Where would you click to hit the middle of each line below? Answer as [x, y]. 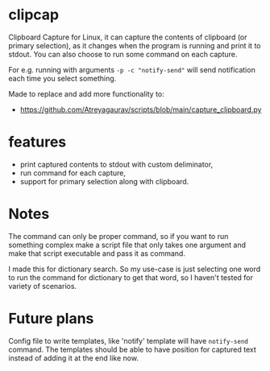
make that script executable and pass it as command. [97, 253]
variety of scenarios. [43, 286]
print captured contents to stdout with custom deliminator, [116, 164]
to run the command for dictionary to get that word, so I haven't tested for [131, 277]
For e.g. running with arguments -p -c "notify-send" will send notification [132, 69]
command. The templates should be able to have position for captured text [132, 349]
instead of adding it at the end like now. [74, 358]
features [37, 142]
